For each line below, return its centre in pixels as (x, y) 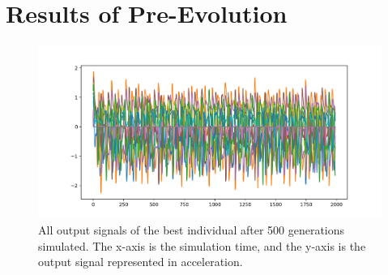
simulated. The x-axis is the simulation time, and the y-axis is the (202, 245)
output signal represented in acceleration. (141, 262)
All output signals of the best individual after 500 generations (192, 229)
